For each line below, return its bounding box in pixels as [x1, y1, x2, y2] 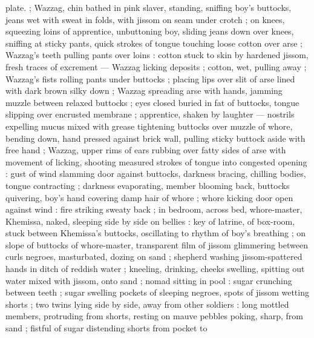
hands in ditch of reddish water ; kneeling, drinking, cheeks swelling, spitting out [5, 262, 305, 275]
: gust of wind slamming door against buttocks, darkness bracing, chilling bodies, [5, 167, 306, 180]
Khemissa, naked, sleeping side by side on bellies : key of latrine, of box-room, [5, 214, 295, 227]
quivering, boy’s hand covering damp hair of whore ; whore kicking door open [5, 191, 293, 204]
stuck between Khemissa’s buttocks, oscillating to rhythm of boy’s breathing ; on [5, 227, 306, 239]
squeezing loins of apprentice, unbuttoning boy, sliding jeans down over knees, [5, 25, 294, 38]
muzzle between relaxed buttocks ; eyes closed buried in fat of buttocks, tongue [5, 96, 299, 108]
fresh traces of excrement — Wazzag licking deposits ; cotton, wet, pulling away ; [5, 60, 307, 73]
